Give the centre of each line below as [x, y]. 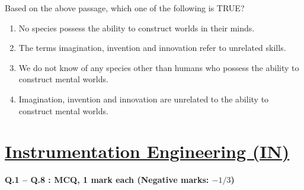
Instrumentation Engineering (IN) [147, 151]
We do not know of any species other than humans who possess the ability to [159, 67]
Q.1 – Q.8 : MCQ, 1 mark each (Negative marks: [107, 180]
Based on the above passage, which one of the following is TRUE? [125, 8]
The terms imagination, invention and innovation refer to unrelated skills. [152, 48]
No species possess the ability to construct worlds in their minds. [137, 28]
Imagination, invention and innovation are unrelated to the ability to [144, 99]
